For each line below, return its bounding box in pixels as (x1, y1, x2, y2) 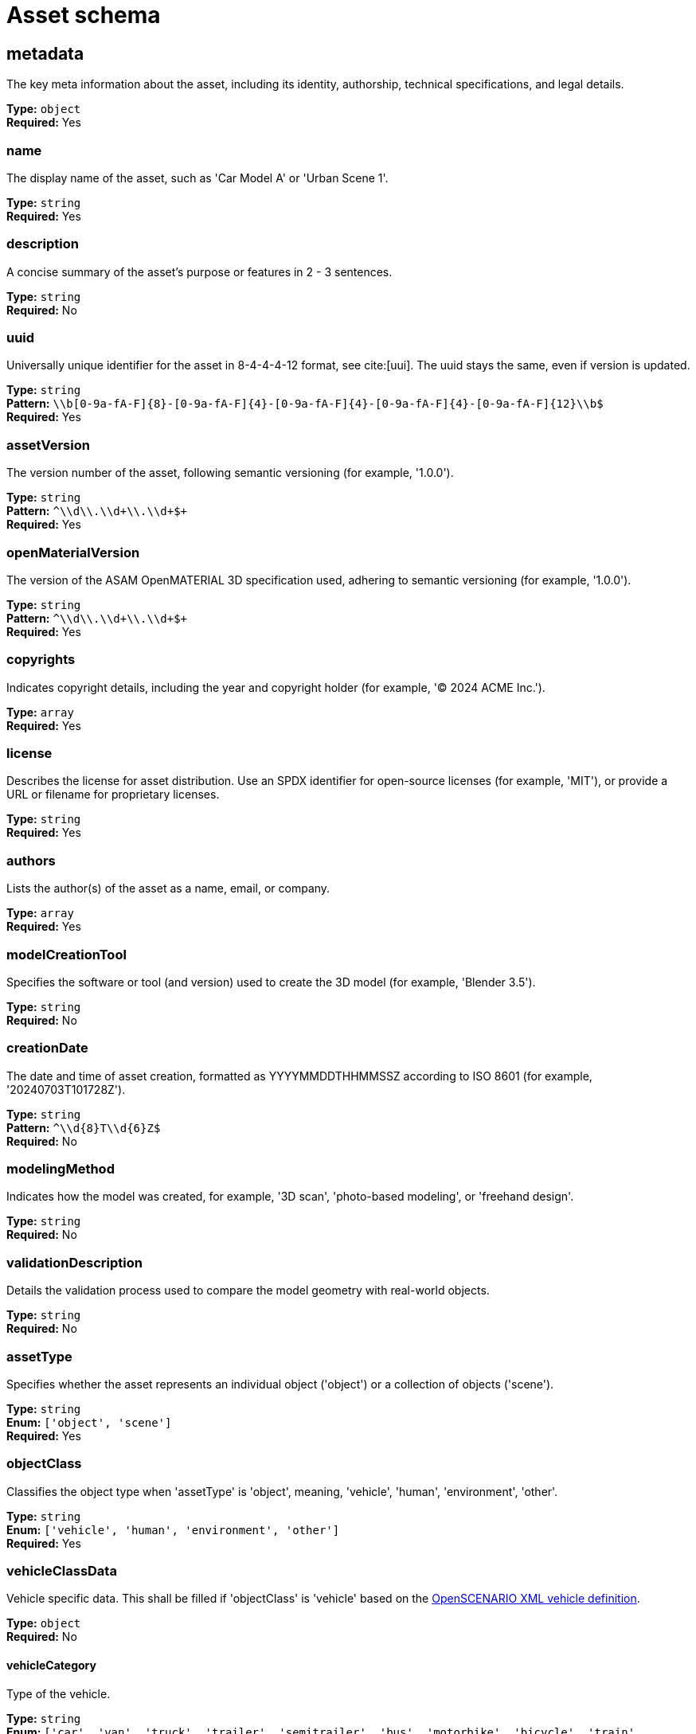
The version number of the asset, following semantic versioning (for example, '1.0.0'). (6, 466, 454, 480)
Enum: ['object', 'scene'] (6, 1415, 172, 1429)
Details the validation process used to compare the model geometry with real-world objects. (6, 1283, 490, 1298)
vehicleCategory (6, 1658, 96, 1673)
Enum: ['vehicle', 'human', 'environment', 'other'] (6, 1522, 340, 1537)
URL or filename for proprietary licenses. (6, 787, 220, 802)
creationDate (6, 1040, 88, 1056)
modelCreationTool (6, 946, 127, 963)
